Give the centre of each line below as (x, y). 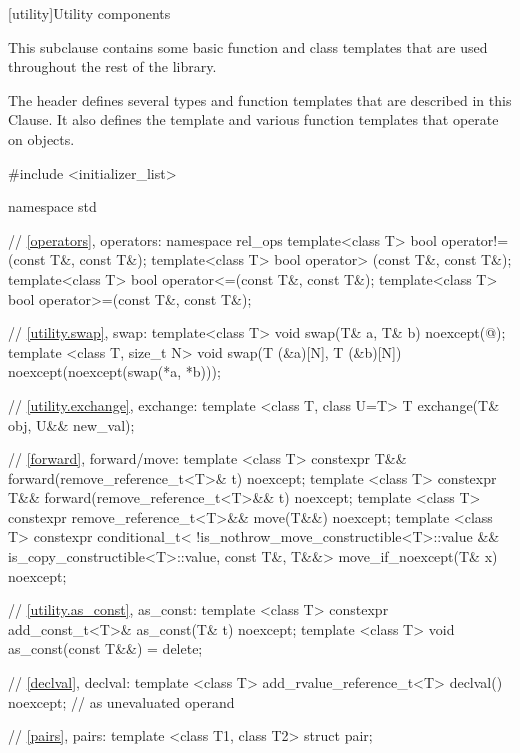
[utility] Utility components (89, 13)
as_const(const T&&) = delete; (105, 648)
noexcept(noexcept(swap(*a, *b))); (114, 371)
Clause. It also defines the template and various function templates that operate (253, 119)
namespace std (52, 206)
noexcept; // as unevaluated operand (121, 701)
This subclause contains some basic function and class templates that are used (248, 46)
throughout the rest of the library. (112, 66)
